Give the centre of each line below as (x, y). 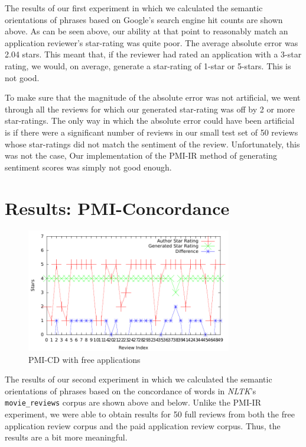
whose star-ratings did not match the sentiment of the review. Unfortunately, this (152, 144)
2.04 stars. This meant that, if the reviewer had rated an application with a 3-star (153, 54)
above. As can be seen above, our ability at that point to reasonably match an (147, 31)
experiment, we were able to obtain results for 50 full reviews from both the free (150, 414)
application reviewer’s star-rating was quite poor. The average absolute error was (152, 42)
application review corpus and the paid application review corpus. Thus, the (143, 425)
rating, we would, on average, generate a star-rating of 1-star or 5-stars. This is (148, 65)
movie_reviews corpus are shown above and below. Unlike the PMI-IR (133, 402)
